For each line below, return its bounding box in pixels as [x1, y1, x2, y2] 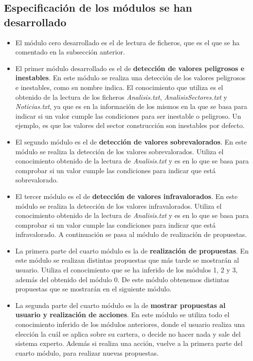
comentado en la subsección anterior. [15, 47, 125, 57]
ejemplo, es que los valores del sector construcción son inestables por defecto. [15, 120, 245, 130]
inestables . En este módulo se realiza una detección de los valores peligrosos [15, 72, 246, 83]
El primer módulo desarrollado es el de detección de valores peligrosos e [15, 63, 245, 73]
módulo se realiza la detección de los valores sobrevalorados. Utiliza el [15, 146, 224, 156]
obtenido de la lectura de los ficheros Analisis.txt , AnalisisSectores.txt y [15, 91, 227, 102]
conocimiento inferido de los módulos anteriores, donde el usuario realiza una [15, 319, 245, 329]
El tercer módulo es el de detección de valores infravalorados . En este [15, 191, 238, 201]
